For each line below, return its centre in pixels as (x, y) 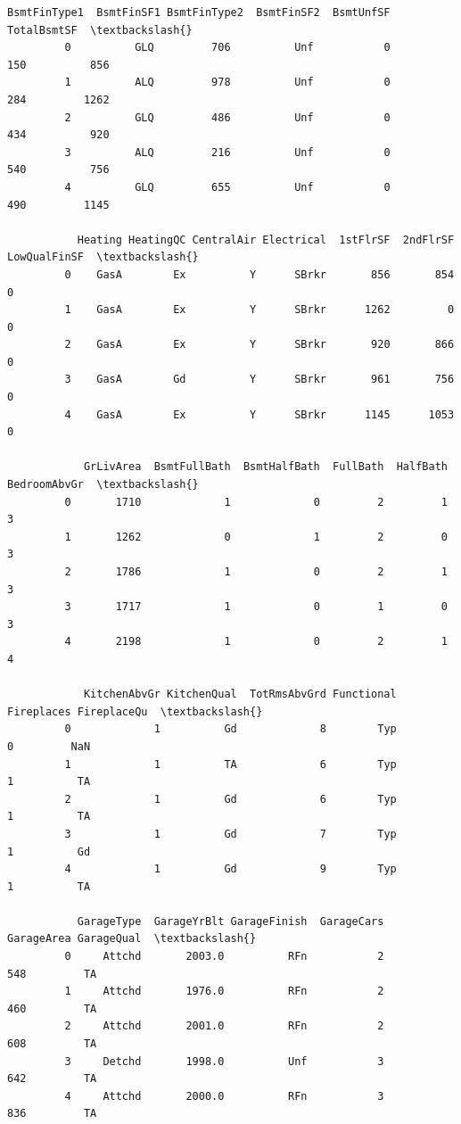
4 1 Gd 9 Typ (230, 869)
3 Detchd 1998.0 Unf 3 (224, 1061)
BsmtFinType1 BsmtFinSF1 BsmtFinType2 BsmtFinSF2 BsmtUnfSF (199, 12)
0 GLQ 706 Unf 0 (227, 48)
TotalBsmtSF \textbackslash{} (100, 30)
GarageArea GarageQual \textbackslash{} (132, 939)
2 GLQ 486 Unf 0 (227, 117)
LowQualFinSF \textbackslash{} (103, 257)
